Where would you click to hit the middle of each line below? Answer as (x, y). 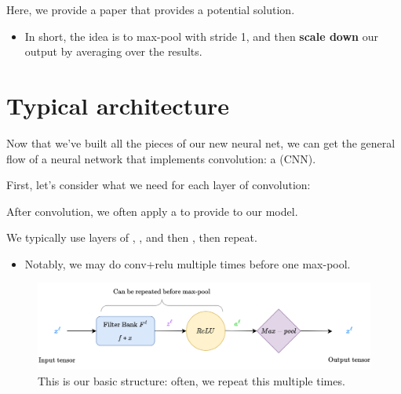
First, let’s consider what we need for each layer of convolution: (159, 185)
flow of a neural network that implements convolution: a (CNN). (161, 158)
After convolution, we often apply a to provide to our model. (152, 211)
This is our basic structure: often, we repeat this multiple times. (191, 380)
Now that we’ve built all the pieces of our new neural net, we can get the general (201, 142)
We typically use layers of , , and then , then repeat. (132, 237)
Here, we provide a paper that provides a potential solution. (151, 9)
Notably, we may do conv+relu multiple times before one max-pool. (188, 263)
